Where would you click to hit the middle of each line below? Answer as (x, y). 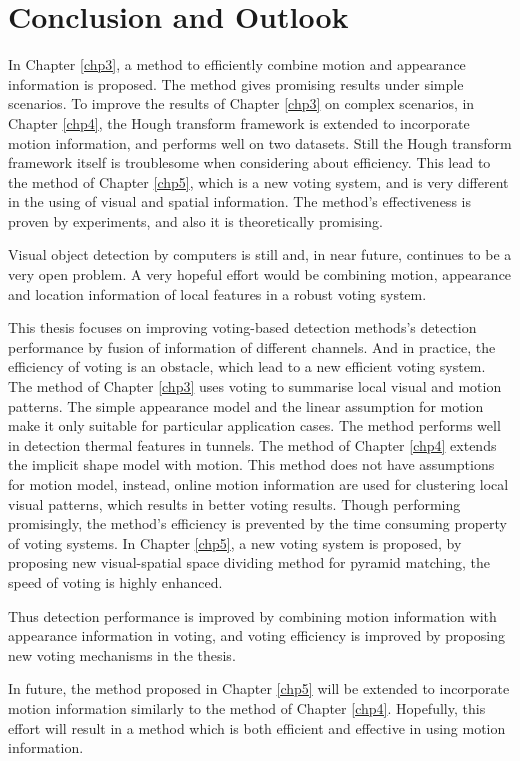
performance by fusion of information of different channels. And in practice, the (252, 346)
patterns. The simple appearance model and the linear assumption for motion (246, 405)
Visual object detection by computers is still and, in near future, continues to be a (260, 254)
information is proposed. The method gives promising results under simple (236, 83)
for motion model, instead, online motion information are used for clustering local (258, 484)
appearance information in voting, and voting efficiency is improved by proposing (256, 635)
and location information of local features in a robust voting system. (217, 293)
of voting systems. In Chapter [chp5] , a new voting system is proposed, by (235, 542)
